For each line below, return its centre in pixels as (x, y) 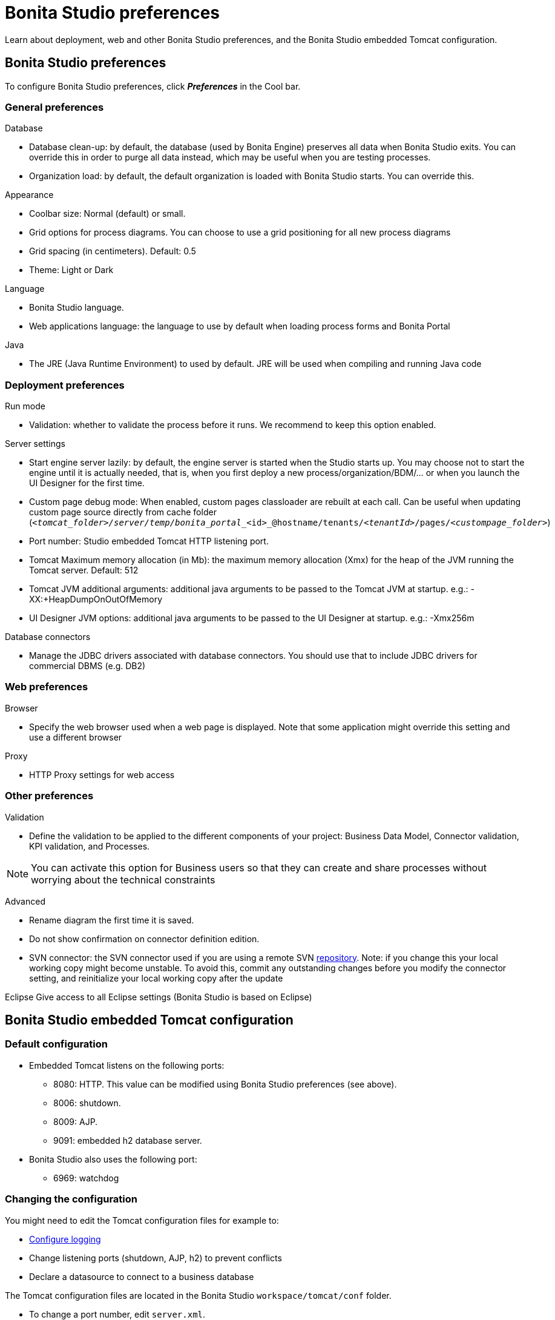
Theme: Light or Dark (71, 270)
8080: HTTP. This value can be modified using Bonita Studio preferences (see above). (225, 1084)
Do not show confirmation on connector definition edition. (144, 939)
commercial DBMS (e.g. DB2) (87, 666)
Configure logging (65, 1239)
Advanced (25, 901)
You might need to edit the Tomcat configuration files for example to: (142, 1220)
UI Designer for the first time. (87, 483)
